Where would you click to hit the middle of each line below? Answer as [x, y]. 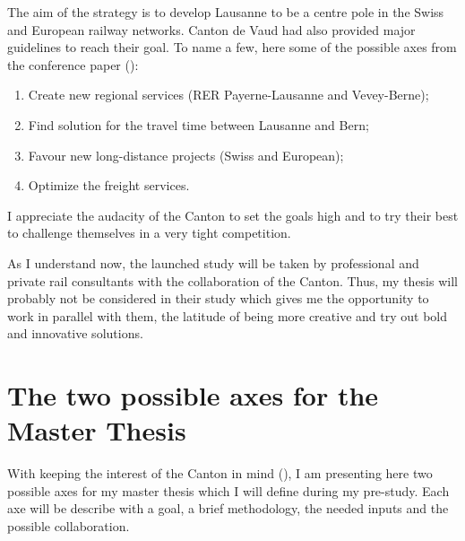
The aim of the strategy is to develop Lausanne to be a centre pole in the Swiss [226, 12]
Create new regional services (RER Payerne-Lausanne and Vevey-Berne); [228, 95]
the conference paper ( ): [73, 64]
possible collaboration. [69, 526]
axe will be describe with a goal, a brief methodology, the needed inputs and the [228, 508]
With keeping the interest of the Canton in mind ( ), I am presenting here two [220, 473]
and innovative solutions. [75, 333]
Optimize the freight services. [109, 185]
